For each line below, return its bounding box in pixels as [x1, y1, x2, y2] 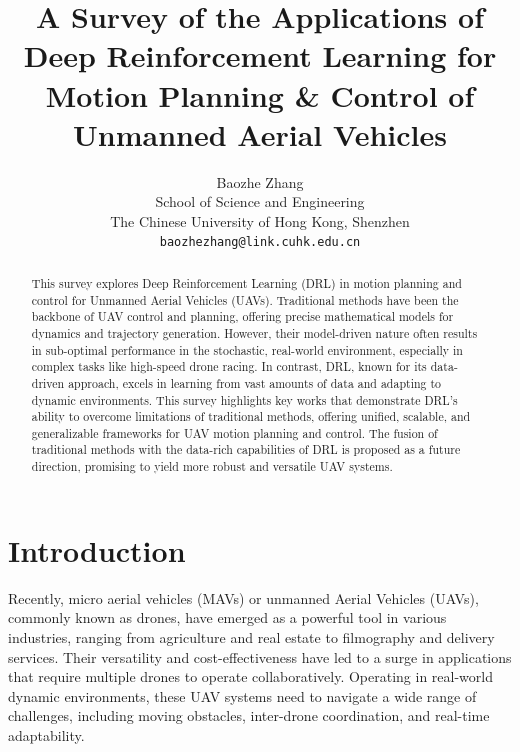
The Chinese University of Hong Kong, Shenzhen [110, 210, 410, 231]
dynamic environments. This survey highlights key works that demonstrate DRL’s [31, 391, 458, 408]
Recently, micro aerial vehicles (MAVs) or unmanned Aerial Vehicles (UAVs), [8, 587, 479, 608]
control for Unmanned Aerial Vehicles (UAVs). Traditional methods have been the [31, 291, 459, 308]
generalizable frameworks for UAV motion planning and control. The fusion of [31, 424, 438, 441]
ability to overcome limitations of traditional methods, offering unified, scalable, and [31, 408, 471, 425]
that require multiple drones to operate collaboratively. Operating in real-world [8, 666, 493, 687]
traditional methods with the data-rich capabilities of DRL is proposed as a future [31, 441, 461, 458]
